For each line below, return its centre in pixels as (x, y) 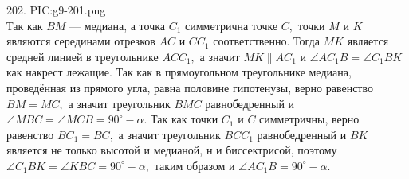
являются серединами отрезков (81, 41)
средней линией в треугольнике (83, 56)
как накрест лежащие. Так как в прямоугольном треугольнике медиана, (179, 72)
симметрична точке (232, 25)
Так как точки (185, 119)
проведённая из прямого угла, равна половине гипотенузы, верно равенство (190, 87)
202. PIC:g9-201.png (56, 10)
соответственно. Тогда (266, 41)
